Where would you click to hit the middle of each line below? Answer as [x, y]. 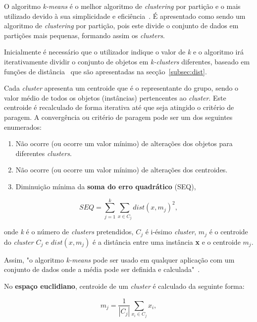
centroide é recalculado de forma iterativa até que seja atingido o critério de [119, 107]
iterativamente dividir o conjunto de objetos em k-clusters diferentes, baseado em [127, 61]
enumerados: [23, 127]
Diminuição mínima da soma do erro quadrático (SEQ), [106, 186]
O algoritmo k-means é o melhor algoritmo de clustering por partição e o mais [122, 6]
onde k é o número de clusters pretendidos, [69, 232]
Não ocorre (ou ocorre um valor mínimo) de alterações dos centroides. [122, 170]
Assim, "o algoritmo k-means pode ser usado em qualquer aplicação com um [119, 259]
